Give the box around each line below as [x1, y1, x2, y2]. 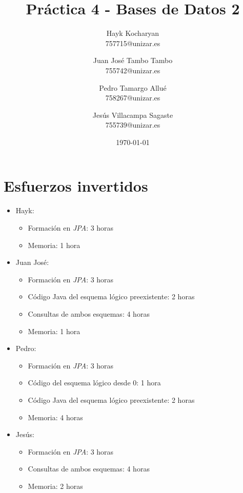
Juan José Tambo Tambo [93, 55, 173, 66]
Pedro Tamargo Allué [99, 82, 167, 93]
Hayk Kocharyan [106, 28, 159, 38]
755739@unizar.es [105, 119, 160, 130]
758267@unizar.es [105, 92, 160, 103]
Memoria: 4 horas [28, 412, 83, 422]
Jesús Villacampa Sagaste [92, 109, 173, 120]
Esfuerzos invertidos [4, 175, 148, 196]
